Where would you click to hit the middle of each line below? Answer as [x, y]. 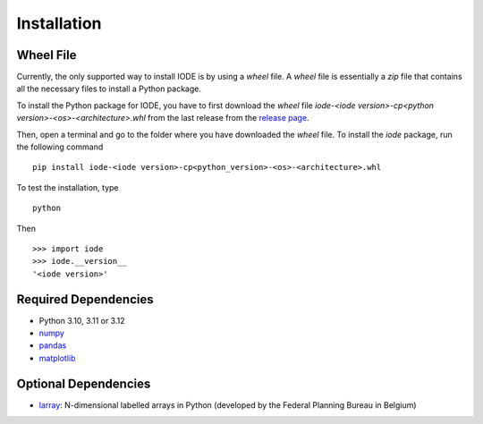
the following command [60, 147]
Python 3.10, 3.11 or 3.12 [82, 320]
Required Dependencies [85, 299]
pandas [53, 345]
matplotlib [57, 358]
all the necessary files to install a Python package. [109, 89]
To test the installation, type [68, 187]
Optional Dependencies [84, 383]
